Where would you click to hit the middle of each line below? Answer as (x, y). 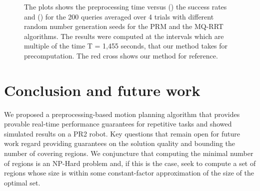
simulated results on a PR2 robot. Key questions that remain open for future (122, 133)
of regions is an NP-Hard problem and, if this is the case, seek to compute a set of (130, 163)
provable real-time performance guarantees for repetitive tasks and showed (118, 124)
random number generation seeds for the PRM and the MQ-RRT (124, 26)
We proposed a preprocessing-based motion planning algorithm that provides (122, 114)
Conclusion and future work (102, 90)
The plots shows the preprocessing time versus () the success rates (125, 6)
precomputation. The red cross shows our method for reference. (121, 55)
